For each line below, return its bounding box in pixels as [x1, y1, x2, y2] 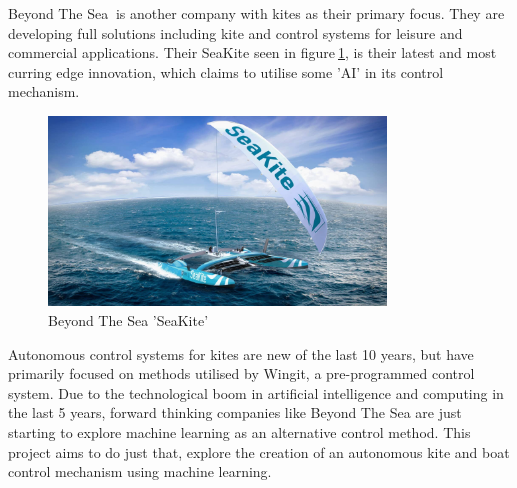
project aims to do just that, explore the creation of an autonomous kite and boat [8, 441, 510, 462]
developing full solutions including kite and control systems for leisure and [8, 22, 463, 43]
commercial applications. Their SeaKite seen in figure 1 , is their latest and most [8, 42, 497, 63]
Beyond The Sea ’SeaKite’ [48, 310, 209, 331]
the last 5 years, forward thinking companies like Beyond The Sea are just [8, 402, 462, 423]
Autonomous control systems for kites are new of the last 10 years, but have [8, 343, 474, 364]
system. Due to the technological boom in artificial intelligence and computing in [8, 382, 504, 403]
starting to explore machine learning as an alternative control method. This [8, 421, 471, 442]
